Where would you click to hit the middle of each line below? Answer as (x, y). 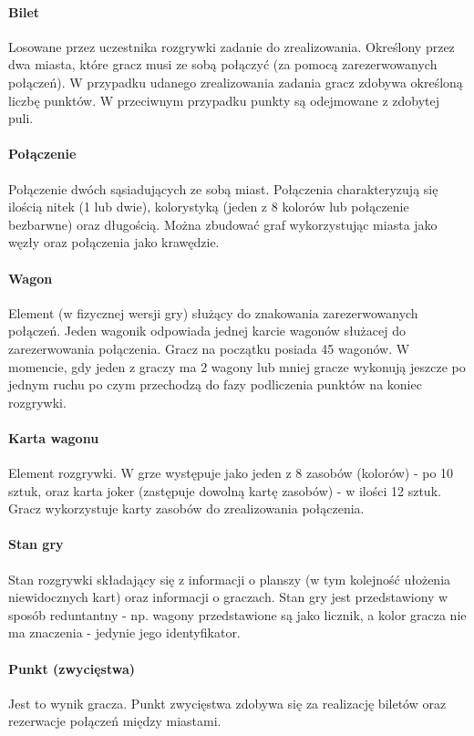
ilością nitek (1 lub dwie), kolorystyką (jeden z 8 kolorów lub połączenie (209, 207)
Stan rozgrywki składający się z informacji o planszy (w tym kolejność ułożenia (230, 579)
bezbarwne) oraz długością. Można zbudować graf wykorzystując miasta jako (223, 224)
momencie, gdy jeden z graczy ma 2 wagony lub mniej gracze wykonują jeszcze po (237, 366)
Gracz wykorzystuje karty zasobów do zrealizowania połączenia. (186, 508)
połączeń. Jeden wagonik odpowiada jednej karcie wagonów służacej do (207, 331)
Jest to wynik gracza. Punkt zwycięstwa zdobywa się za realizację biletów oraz (227, 703)
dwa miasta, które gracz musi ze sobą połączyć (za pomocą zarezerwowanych (223, 64)
